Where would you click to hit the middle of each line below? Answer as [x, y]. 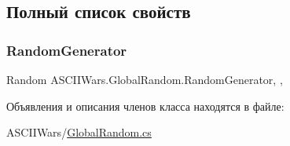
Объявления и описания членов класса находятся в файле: [145, 106]
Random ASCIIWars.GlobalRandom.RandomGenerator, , [145, 79]
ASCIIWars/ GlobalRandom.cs [79, 132]
